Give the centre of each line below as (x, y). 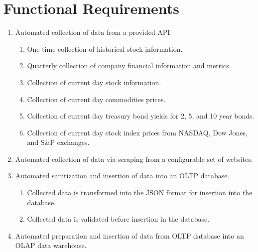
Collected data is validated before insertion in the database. (118, 219)
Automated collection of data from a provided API (93, 32)
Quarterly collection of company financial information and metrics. (129, 65)
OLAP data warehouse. (51, 245)
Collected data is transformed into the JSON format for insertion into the (140, 192)
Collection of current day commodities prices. (96, 99)
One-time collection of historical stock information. (105, 49)
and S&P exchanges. (58, 142)
